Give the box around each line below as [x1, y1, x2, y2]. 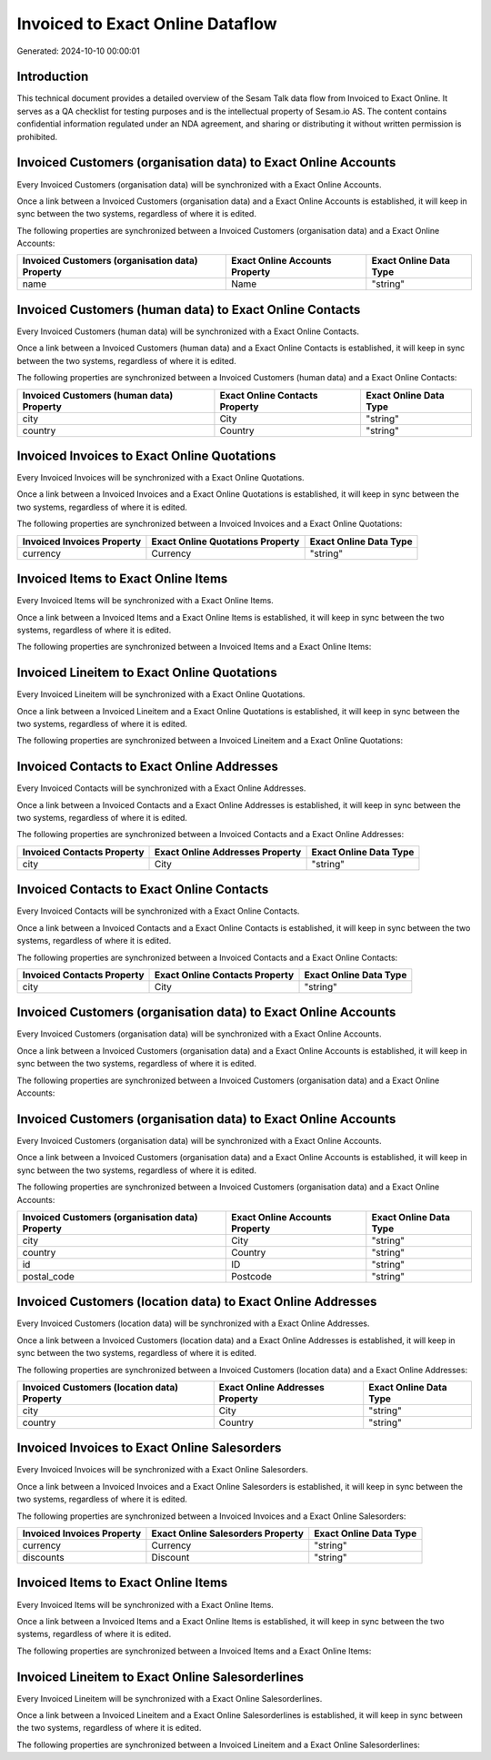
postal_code [22, 1269, 75, 1282]
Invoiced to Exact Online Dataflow [16, 14, 277, 34]
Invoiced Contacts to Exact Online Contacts [16, 882, 269, 897]
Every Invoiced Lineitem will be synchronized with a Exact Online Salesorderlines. [16, 1693, 323, 1704]
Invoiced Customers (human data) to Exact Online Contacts [16, 301, 361, 318]
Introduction [16, 69, 89, 85]
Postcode [230, 1269, 273, 1282]
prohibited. [16, 131, 58, 142]
